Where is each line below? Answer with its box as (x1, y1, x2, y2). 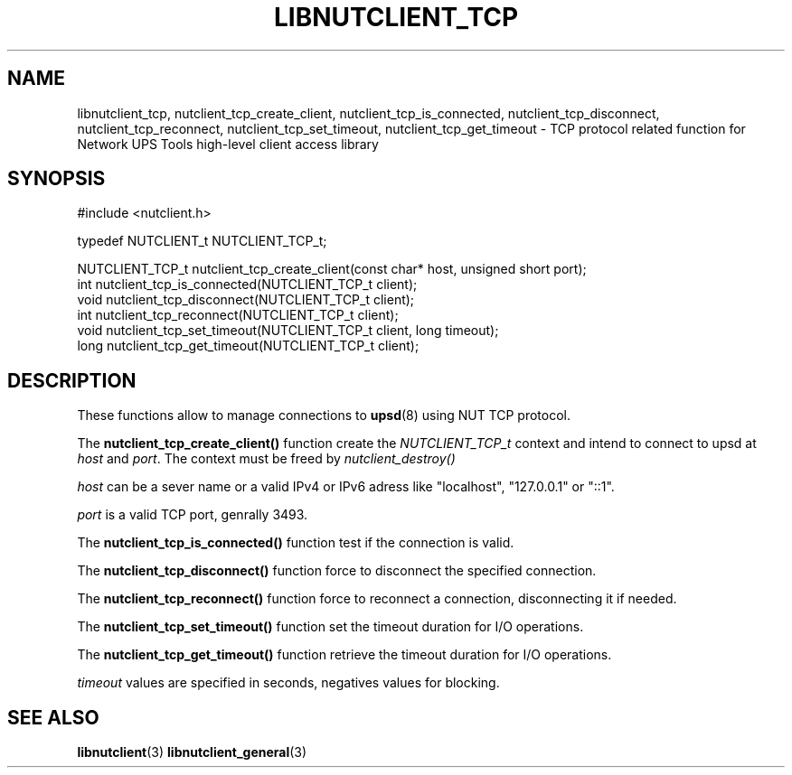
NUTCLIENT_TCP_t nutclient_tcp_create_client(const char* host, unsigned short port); (77, 261, 587, 277)
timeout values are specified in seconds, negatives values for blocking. (77, 675, 500, 691)
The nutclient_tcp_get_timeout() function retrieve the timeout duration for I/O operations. (77, 647, 612, 663)
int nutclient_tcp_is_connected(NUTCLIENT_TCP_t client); (77, 276, 418, 293)
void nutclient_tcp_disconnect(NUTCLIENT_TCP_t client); (77, 292, 415, 308)
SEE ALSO (7, 705, 99, 729)
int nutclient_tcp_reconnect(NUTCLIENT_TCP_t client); (77, 307, 399, 323)
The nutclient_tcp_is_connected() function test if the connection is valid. (77, 535, 514, 551)
